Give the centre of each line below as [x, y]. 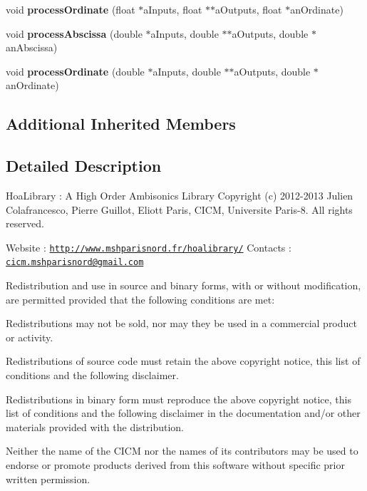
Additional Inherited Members [121, 124]
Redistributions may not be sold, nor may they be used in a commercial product [181, 323]
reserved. [25, 223]
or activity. [30, 337]
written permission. [48, 479]
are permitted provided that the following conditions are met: [140, 299]
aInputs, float [173, 9]
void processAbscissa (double [74, 33]
